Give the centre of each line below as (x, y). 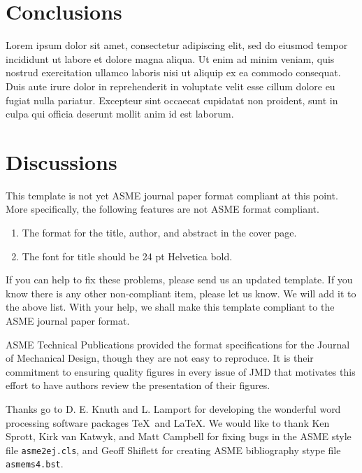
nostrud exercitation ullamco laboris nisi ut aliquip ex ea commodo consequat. (173, 72)
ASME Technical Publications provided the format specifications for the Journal (178, 344)
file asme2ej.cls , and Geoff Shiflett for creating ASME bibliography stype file (173, 450)
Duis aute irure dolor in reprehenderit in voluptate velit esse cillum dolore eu (171, 86)
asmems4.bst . (35, 464)
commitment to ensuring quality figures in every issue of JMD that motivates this (181, 371)
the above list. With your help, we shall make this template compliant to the (170, 307)
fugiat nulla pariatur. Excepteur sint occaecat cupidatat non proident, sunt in (172, 100)
